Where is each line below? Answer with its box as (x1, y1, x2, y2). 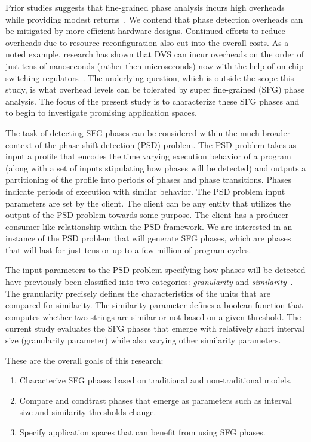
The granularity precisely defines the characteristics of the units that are (5, 287, 270, 299)
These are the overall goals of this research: (5, 354, 164, 366)
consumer (5, 220, 40, 232)
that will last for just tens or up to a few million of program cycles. (5, 243, 251, 256)
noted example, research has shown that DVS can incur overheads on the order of (5, 48, 304, 60)
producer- (256, 208, 291, 221)
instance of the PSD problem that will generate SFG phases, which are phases (5, 232, 291, 244)
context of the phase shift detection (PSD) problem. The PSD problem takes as (5, 138, 297, 151)
